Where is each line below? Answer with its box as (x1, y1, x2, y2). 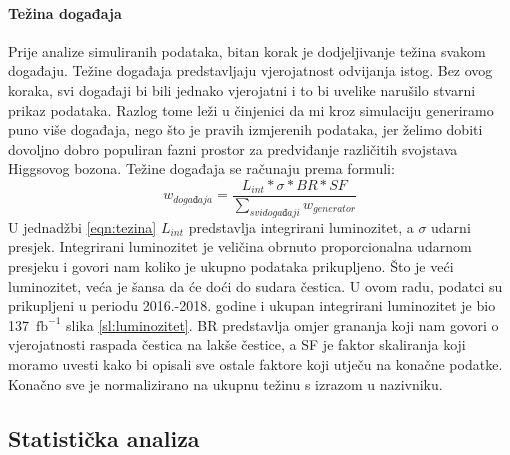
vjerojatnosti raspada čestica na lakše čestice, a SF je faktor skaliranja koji (8, 334, 466, 355)
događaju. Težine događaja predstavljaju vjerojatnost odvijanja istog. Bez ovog (8, 60, 493, 81)
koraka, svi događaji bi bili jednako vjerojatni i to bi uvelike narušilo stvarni (8, 79, 476, 100)
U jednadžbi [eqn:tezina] (8, 216, 157, 237)
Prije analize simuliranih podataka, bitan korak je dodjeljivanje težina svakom (8, 40, 486, 61)
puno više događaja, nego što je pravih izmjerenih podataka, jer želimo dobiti (8, 119, 483, 140)
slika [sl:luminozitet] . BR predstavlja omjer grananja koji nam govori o (66, 314, 499, 335)
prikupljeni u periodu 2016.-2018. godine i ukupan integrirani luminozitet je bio (8, 295, 496, 316)
